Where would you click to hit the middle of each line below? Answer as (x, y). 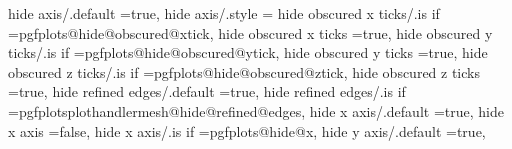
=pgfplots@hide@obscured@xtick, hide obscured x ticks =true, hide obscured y (250, 32)
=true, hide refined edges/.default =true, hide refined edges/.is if (207, 91)
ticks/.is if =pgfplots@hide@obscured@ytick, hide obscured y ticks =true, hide (248, 52)
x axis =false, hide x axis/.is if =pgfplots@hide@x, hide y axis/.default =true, (247, 130)
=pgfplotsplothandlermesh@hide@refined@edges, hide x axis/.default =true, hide (256, 110)
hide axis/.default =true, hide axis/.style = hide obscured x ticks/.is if (224, 13)
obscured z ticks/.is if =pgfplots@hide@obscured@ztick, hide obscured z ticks (244, 71)
